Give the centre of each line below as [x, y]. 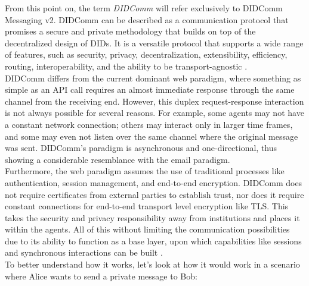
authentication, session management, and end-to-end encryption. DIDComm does [154, 182]
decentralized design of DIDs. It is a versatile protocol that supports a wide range [154, 43]
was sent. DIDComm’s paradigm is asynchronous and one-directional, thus [141, 148]
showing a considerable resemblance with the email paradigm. [118, 159]
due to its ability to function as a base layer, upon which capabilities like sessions [153, 241]
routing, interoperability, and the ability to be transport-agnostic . [126, 66]
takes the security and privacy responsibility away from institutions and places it [152, 217]
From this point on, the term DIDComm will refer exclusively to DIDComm [144, 8]
